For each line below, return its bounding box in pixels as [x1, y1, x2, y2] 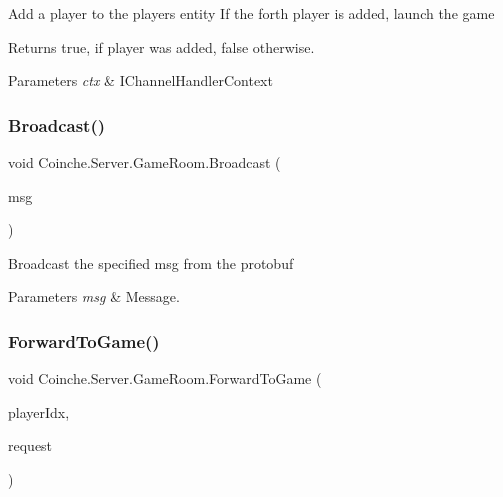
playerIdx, [8, 401, 70, 422]
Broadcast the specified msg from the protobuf [8, 252, 294, 273]
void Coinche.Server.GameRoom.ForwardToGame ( [8, 368, 322, 389]
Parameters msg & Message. [8, 286, 180, 307]
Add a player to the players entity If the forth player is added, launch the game [8, 3, 495, 23]
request [8, 435, 53, 456]
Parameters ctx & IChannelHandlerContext [8, 70, 273, 91]
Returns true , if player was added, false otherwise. [8, 36, 315, 57]
